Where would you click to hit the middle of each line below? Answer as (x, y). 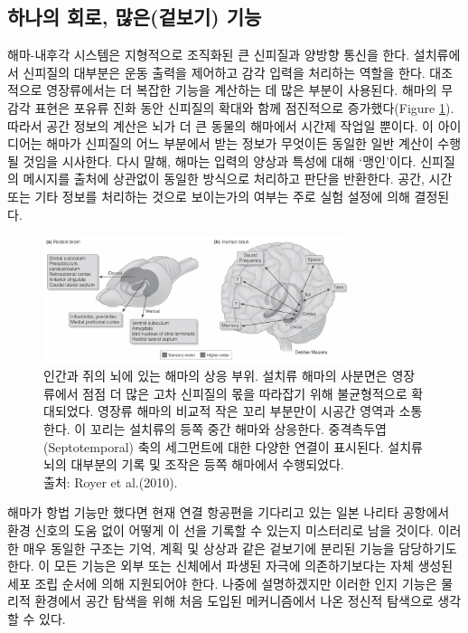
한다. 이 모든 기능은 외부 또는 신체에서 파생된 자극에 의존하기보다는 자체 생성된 (230, 566)
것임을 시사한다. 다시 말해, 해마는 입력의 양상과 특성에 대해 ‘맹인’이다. (220, 161)
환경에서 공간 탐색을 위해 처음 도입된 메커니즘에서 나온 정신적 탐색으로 (234, 601)
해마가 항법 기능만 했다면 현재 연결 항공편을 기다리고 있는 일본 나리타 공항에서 (229, 512)
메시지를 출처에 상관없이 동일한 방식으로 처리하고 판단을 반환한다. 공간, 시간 (238, 179)
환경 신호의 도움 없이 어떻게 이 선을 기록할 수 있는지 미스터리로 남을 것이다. (220, 529)
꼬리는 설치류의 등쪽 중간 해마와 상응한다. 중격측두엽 (238, 428)
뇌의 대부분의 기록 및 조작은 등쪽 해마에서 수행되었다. (194, 464)
